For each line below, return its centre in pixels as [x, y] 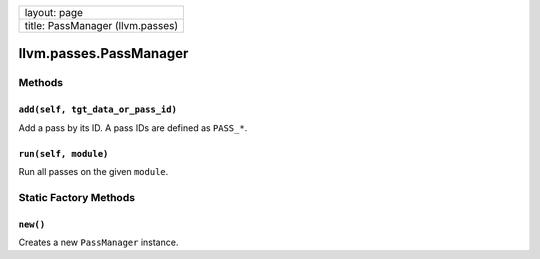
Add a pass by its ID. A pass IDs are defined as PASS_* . [133, 127]
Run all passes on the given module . [93, 171]
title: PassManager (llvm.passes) [101, 25]
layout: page [54, 12]
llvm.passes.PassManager [103, 53]
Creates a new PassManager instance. [98, 242]
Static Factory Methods [76, 197]
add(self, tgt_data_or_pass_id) [97, 109]
